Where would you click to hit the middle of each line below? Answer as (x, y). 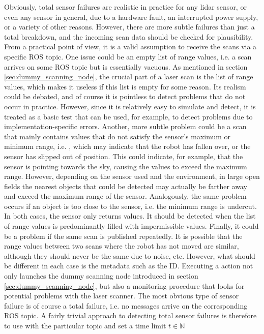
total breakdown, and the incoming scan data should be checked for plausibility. (129, 36)
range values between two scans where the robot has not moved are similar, (122, 246)
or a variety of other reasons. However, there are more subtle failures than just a (129, 27)
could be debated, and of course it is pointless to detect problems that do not (125, 96)
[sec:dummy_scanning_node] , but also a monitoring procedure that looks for (124, 285)
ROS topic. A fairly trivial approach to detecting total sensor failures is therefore (130, 315)
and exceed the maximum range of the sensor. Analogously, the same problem (125, 196)
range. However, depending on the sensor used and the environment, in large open (132, 176)
